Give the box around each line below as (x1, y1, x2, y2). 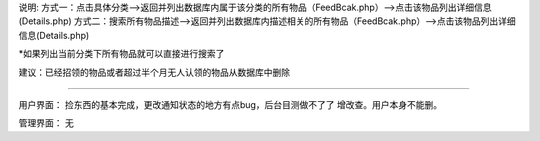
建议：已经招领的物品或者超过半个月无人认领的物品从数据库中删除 (18, 66, 290, 78)
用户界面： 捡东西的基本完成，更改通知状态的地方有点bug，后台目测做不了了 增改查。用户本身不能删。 (18, 98, 443, 110)
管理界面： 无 (18, 117, 74, 129)
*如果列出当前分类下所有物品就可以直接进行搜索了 (18, 48, 225, 60)
